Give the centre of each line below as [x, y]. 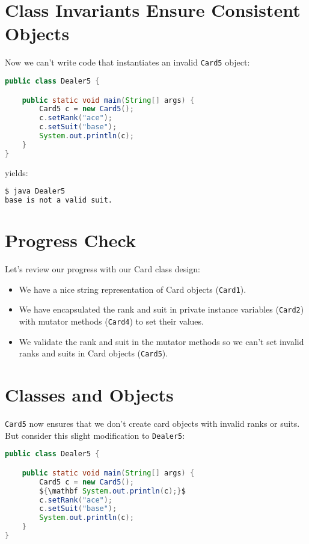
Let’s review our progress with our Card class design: [102, 269]
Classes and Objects [89, 395]
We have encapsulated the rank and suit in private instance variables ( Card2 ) [161, 309]
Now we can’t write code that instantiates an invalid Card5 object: [127, 62]
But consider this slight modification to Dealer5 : [95, 435]
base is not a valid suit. [59, 200]
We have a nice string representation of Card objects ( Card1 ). [133, 289]
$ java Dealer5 [35, 191]
